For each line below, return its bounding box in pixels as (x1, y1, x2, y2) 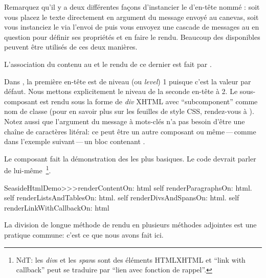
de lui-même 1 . (4, 164, 51, 175)
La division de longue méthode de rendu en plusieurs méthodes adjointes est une (4, 219, 257, 230)
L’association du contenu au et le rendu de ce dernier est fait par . (4, 58, 212, 69)
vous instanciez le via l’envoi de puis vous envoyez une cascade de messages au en (4, 21, 259, 32)
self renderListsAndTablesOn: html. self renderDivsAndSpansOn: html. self (4, 192, 239, 203)
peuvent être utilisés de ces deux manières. (4, 41, 138, 52)
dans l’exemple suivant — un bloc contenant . (4, 136, 145, 147)
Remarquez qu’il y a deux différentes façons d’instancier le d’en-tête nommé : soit (4, 2, 260, 12)
